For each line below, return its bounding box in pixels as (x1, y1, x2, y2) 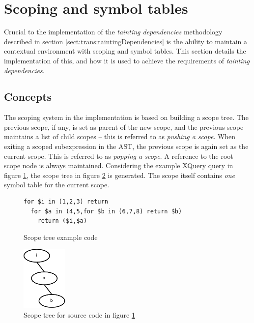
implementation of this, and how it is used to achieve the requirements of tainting (4, 55, 250, 65)
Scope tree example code (24, 232, 98, 242)
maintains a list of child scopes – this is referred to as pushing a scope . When (4, 131, 236, 142)
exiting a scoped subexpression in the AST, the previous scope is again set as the (4, 141, 249, 151)
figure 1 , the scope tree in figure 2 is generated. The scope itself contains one (4, 170, 235, 180)
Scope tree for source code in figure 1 (24, 309, 135, 320)
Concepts (4, 89, 52, 104)
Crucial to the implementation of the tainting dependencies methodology (4, 27, 223, 37)
